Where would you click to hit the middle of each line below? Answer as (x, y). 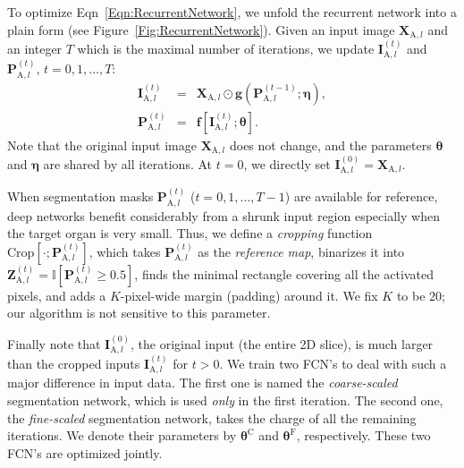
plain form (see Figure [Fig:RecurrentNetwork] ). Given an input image (201, 29)
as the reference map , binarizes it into (301, 251)
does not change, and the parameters (330, 145)
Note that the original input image (102, 145)
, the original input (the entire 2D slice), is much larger (282, 343)
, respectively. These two (363, 435)
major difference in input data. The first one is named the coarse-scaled (202, 383)
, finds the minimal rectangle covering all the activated (284, 273)
